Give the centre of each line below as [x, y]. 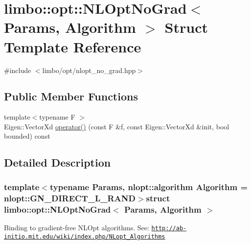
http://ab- [169, 228]
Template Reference [73, 46]
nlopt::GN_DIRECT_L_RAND [70, 198]
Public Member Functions [71, 96]
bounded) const [27, 136]
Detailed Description [57, 162]
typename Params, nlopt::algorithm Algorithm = [149, 186]
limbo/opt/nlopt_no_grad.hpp [89, 70]
